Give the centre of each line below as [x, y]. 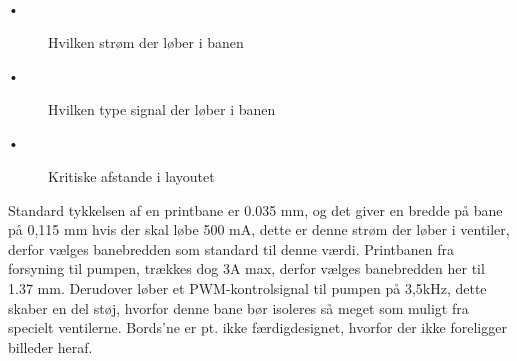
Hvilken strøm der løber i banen [146, 41]
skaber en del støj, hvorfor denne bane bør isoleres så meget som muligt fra [238, 307]
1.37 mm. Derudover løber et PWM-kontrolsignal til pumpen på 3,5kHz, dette [247, 287]
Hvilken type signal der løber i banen [162, 108]
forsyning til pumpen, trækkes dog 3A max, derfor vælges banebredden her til [246, 268]
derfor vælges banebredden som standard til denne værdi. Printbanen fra [231, 248]
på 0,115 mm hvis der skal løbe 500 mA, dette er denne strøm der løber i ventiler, [259, 229]
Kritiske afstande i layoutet [131, 175]
